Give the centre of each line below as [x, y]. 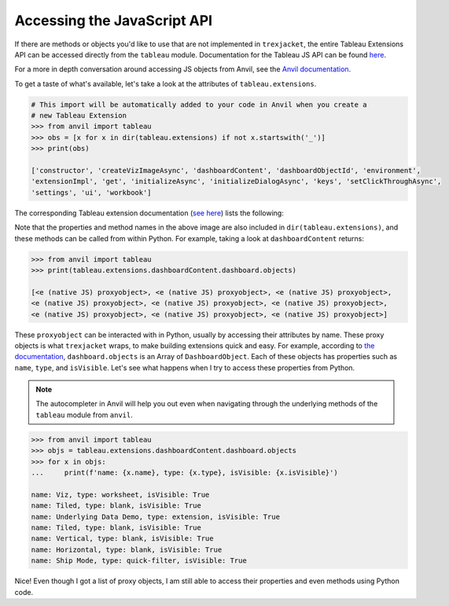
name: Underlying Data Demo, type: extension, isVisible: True [156, 516]
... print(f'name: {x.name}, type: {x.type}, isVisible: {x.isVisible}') [184, 473]
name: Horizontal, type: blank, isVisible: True [127, 549]
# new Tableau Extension [79, 116]
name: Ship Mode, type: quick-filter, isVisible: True [139, 561]
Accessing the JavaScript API [113, 20]
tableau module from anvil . [84, 415]
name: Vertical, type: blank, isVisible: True [122, 539]
